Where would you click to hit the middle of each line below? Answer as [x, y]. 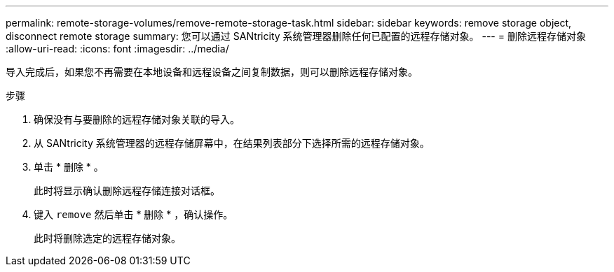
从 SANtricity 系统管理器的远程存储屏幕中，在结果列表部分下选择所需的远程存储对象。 [232, 143]
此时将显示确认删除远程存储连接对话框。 [127, 191]
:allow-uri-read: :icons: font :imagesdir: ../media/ [117, 49]
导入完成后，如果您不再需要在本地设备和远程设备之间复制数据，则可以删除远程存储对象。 [212, 72]
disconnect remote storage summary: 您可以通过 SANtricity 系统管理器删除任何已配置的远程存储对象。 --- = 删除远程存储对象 [296, 36]
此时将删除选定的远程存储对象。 [107, 238]
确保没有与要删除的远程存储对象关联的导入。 [137, 119]
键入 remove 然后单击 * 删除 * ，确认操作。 [134, 214]
